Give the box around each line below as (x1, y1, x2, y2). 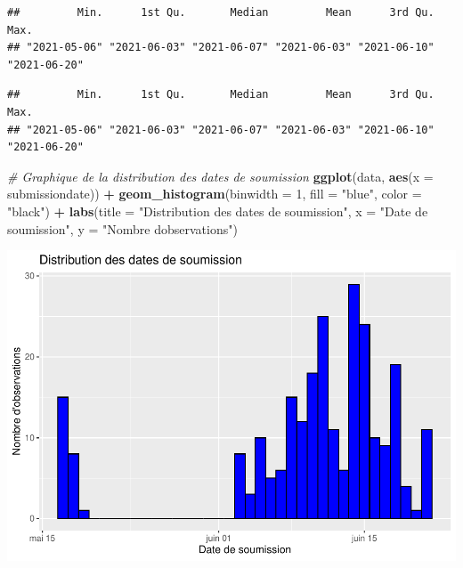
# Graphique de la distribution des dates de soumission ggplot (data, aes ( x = (7, 166, 434, 185)
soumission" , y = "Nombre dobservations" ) (7, 219, 238, 238)
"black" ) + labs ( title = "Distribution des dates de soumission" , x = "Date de (7, 201, 428, 220)
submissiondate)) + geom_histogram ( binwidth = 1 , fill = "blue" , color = (7, 184, 422, 203)
